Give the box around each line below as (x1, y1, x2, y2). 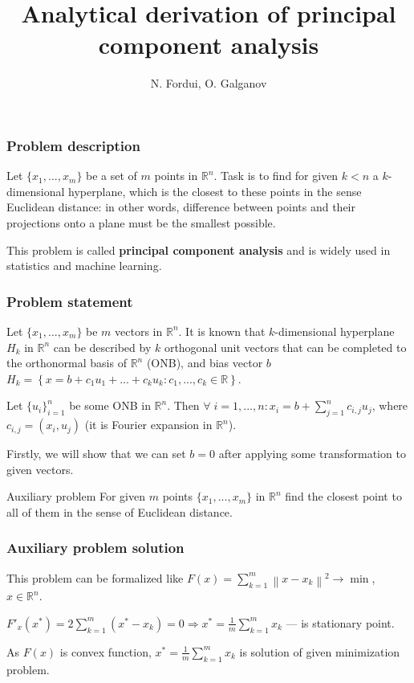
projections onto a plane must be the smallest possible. (6, 214, 276, 231)
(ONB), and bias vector (146, 354, 263, 371)
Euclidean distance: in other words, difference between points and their (6, 198, 355, 215)
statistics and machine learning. (6, 257, 162, 274)
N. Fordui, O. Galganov (150, 75, 267, 92)
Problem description (6, 135, 140, 155)
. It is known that (178, 322, 266, 339)
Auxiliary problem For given (6, 488, 146, 505)
